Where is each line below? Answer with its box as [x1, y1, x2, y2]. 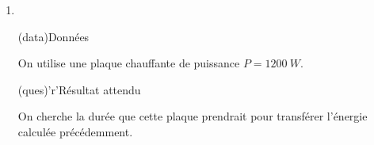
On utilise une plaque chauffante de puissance [17, 55, 240, 71]
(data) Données [17, 28, 90, 44]
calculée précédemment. [17, 123, 133, 139]
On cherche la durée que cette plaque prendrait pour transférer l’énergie [17, 108, 368, 124]
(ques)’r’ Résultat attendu [17, 81, 141, 97]
